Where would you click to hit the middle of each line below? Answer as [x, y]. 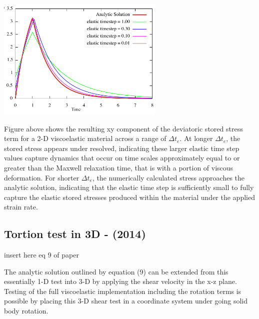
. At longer [196, 138]
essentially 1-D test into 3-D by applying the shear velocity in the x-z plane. [120, 281]
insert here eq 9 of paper [41, 255]
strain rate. [21, 207]
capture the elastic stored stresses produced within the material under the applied [129, 197]
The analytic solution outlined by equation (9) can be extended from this [116, 271]
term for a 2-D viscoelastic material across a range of [85, 138]
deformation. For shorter [42, 177]
